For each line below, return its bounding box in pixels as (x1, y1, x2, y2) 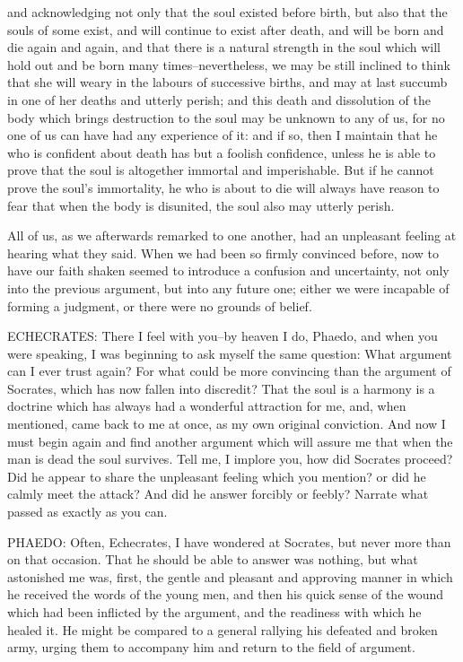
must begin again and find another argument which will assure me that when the (7, 431, 453, 450)
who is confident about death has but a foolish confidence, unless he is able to (7, 143, 436, 161)
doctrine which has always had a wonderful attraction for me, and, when (7, 396, 406, 415)
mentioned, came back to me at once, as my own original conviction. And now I (7, 414, 446, 433)
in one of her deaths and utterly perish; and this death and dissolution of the (7, 90, 431, 109)
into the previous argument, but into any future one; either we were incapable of (7, 278, 450, 297)
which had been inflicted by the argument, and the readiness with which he (7, 603, 422, 621)
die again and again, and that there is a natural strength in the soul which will (7, 38, 441, 57)
